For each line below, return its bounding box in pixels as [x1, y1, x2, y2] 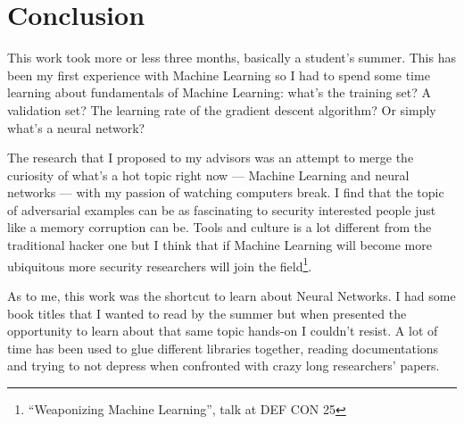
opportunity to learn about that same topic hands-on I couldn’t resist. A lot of [7, 321, 438, 340]
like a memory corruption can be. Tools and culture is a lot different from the [7, 218, 432, 237]
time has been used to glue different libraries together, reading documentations [7, 338, 439, 357]
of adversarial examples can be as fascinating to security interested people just [7, 200, 436, 219]
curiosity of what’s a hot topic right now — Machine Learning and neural [7, 165, 410, 184]
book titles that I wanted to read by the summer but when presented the [7, 303, 407, 322]
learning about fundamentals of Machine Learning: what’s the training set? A [7, 83, 432, 102]
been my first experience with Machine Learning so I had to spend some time [7, 65, 430, 84]
